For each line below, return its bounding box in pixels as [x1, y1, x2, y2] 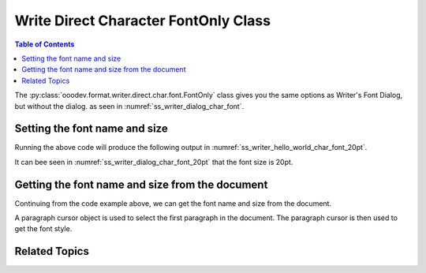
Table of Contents [14, 39, 75, 49]
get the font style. [14, 224, 73, 234]
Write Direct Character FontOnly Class [14, 12, 271, 29]
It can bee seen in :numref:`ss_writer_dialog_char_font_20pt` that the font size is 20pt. [14, 157, 293, 166]
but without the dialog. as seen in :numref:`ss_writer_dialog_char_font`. [14, 101, 245, 110]
